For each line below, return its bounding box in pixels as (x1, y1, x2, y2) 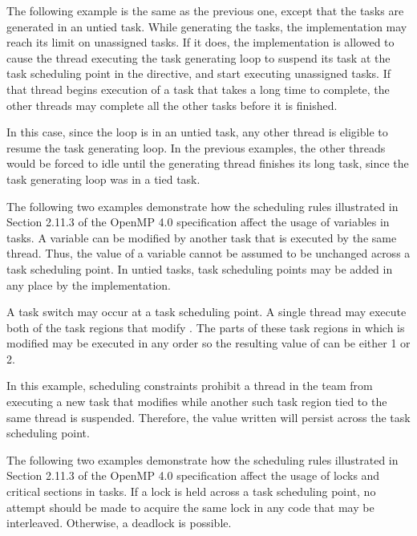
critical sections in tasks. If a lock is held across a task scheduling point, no (6, 483, 376, 500)
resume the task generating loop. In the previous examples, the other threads (6, 139, 386, 156)
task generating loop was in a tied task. (6, 170, 200, 187)
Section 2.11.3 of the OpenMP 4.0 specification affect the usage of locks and (6, 467, 380, 484)
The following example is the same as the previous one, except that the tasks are (6, 2, 404, 18)
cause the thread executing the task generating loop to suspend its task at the (6, 49, 391, 66)
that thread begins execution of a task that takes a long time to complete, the (6, 80, 390, 97)
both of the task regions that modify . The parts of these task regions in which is (6, 319, 405, 335)
